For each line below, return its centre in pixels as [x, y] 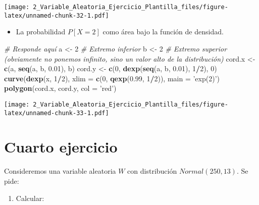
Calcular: [30, 198]
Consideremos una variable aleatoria [60, 171]
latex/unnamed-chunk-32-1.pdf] [57, 15]
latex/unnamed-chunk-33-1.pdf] [57, 113]
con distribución [152, 171]
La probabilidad [41, 32]
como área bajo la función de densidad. [163, 32]
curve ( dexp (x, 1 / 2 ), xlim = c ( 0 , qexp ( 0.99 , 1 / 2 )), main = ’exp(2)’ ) [112, 78]
